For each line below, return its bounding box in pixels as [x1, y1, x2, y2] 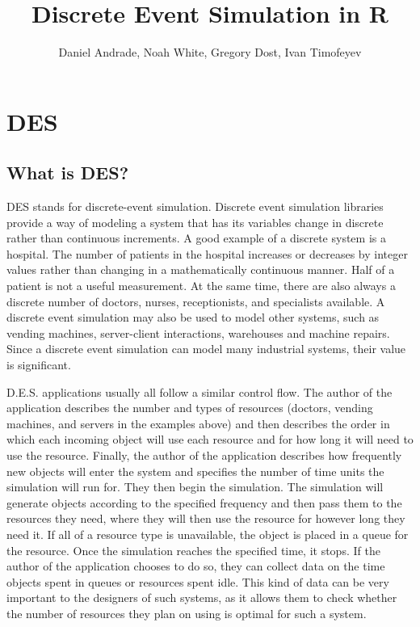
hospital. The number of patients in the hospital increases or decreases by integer [6, 245, 408, 262]
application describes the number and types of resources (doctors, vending [6, 399, 373, 416]
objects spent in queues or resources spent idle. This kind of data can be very [6, 573, 389, 590]
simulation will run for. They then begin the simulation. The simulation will [6, 478, 384, 495]
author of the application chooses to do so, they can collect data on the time [6, 558, 385, 574]
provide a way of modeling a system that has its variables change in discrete [6, 213, 384, 230]
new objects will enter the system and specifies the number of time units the [6, 462, 384, 479]
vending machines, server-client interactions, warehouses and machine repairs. [6, 324, 390, 341]
